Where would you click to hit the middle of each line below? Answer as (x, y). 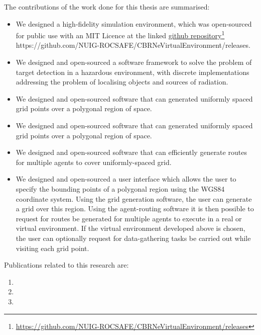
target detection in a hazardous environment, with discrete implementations (133, 72)
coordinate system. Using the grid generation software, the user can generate (134, 198)
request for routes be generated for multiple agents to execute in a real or (129, 218)
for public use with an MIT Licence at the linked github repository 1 (120, 34)
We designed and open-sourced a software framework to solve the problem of (134, 62)
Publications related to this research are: (67, 265)
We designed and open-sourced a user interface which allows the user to (126, 179)
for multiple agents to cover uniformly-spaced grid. (94, 162)
